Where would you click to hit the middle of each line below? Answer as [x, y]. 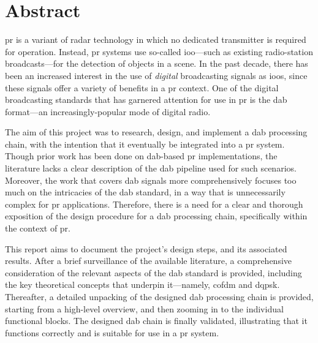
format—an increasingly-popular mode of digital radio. [108, 111]
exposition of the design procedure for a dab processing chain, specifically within [156, 216]
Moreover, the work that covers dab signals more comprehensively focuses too [151, 180]
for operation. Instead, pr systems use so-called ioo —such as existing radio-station [159, 51]
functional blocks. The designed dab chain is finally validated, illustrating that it [156, 321]
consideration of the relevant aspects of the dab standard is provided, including [153, 272]
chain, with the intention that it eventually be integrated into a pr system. [145, 144]
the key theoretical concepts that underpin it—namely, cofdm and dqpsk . [142, 285]
